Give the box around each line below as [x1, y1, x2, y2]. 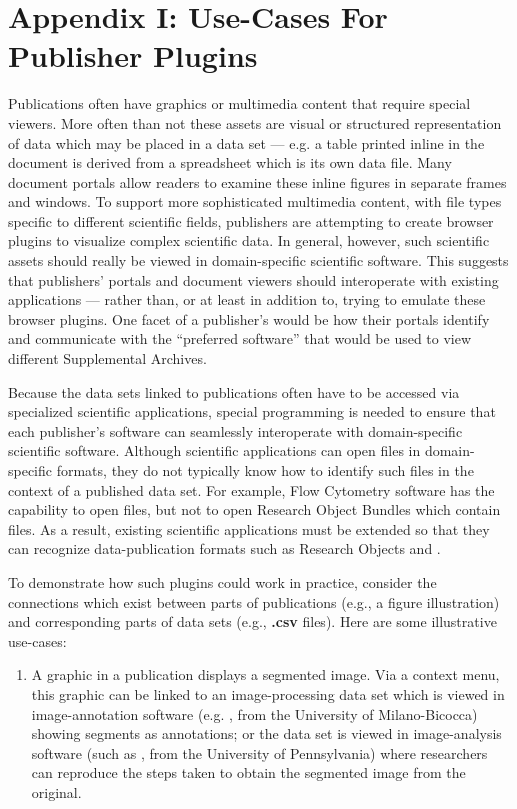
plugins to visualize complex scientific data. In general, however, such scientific [8, 230, 490, 251]
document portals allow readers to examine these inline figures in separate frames [8, 171, 507, 192]
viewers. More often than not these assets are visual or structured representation [8, 112, 502, 133]
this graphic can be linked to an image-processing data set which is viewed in [31, 683, 505, 704]
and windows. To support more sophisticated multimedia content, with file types [8, 191, 502, 212]
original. [31, 781, 82, 802]
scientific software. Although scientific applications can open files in [8, 440, 421, 461]
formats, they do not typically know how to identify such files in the [56, 460, 474, 480]
